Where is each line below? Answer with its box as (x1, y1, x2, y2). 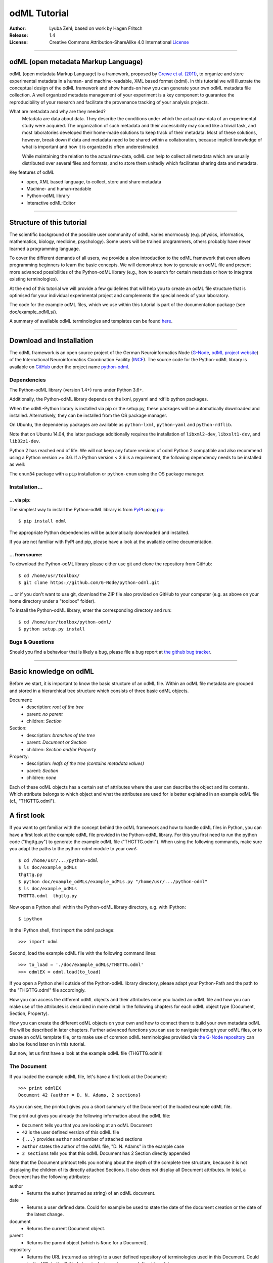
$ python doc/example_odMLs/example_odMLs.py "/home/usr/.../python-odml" (18, 879, 208, 884)
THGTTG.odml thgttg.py (18, 893, 77, 899)
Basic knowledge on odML (9, 667, 95, 676)
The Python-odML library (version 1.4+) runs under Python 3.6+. (9, 386, 144, 393)
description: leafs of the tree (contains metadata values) (26, 760, 145, 766)
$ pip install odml (18, 518, 67, 524)
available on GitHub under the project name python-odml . (9, 364, 130, 370)
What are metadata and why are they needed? (9, 109, 106, 115)
